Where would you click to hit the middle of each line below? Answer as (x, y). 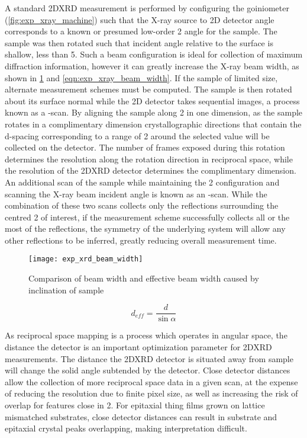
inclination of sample (66, 290)
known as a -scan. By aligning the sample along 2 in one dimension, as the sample (154, 112)
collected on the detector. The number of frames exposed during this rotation (145, 147)
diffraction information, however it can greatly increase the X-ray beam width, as (152, 65)
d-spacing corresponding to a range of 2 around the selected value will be (137, 135)
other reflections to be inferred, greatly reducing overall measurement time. (141, 240)
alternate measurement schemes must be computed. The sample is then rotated (148, 89)
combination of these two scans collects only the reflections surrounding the (142, 205)
